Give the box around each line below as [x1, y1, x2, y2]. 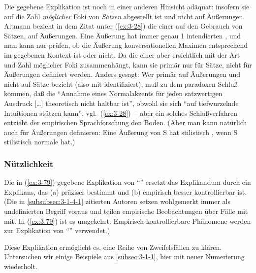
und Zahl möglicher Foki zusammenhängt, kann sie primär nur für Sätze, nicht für [4, 59, 252, 69]
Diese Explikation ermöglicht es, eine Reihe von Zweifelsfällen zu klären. [4, 241, 222, 252]
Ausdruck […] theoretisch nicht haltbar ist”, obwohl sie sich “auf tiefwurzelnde [4, 98, 239, 108]
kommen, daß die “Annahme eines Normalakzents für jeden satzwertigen [4, 88, 223, 99]
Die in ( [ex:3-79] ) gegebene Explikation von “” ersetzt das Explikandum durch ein [4, 177, 251, 187]
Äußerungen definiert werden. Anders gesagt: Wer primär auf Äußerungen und [4, 69, 241, 79]
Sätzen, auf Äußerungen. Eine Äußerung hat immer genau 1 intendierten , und [4, 30, 241, 40]
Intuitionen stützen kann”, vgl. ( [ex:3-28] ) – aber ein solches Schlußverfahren [4, 107, 238, 118]
